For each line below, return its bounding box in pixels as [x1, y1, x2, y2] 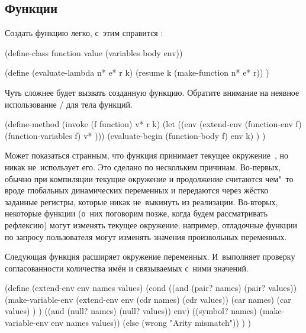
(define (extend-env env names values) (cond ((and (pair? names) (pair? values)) [5, 282, 297, 294]
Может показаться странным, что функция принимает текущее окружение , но [5, 149, 289, 161]
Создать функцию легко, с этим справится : [5, 27, 163, 39]
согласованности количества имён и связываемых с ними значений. [5, 261, 249, 274]
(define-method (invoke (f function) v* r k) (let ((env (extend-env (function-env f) [5, 118, 302, 130]
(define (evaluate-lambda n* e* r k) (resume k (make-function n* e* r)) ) [5, 66, 269, 79]
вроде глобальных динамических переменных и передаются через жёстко [5, 184, 269, 196]
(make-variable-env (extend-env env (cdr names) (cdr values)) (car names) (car [5, 293, 291, 305]
